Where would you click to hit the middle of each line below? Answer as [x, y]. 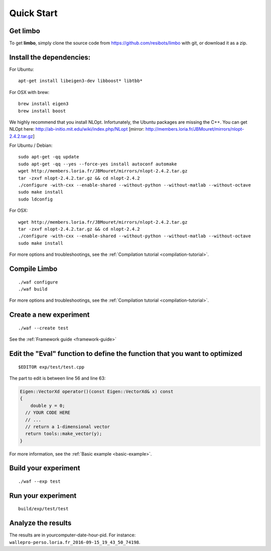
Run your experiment [43, 495]
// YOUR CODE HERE [48, 413]
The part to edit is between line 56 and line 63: [57, 378]
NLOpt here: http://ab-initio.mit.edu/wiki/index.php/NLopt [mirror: [77, 129]
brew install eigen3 [43, 104]
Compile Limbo [33, 269]
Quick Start [33, 13]
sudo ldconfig [35, 199]
